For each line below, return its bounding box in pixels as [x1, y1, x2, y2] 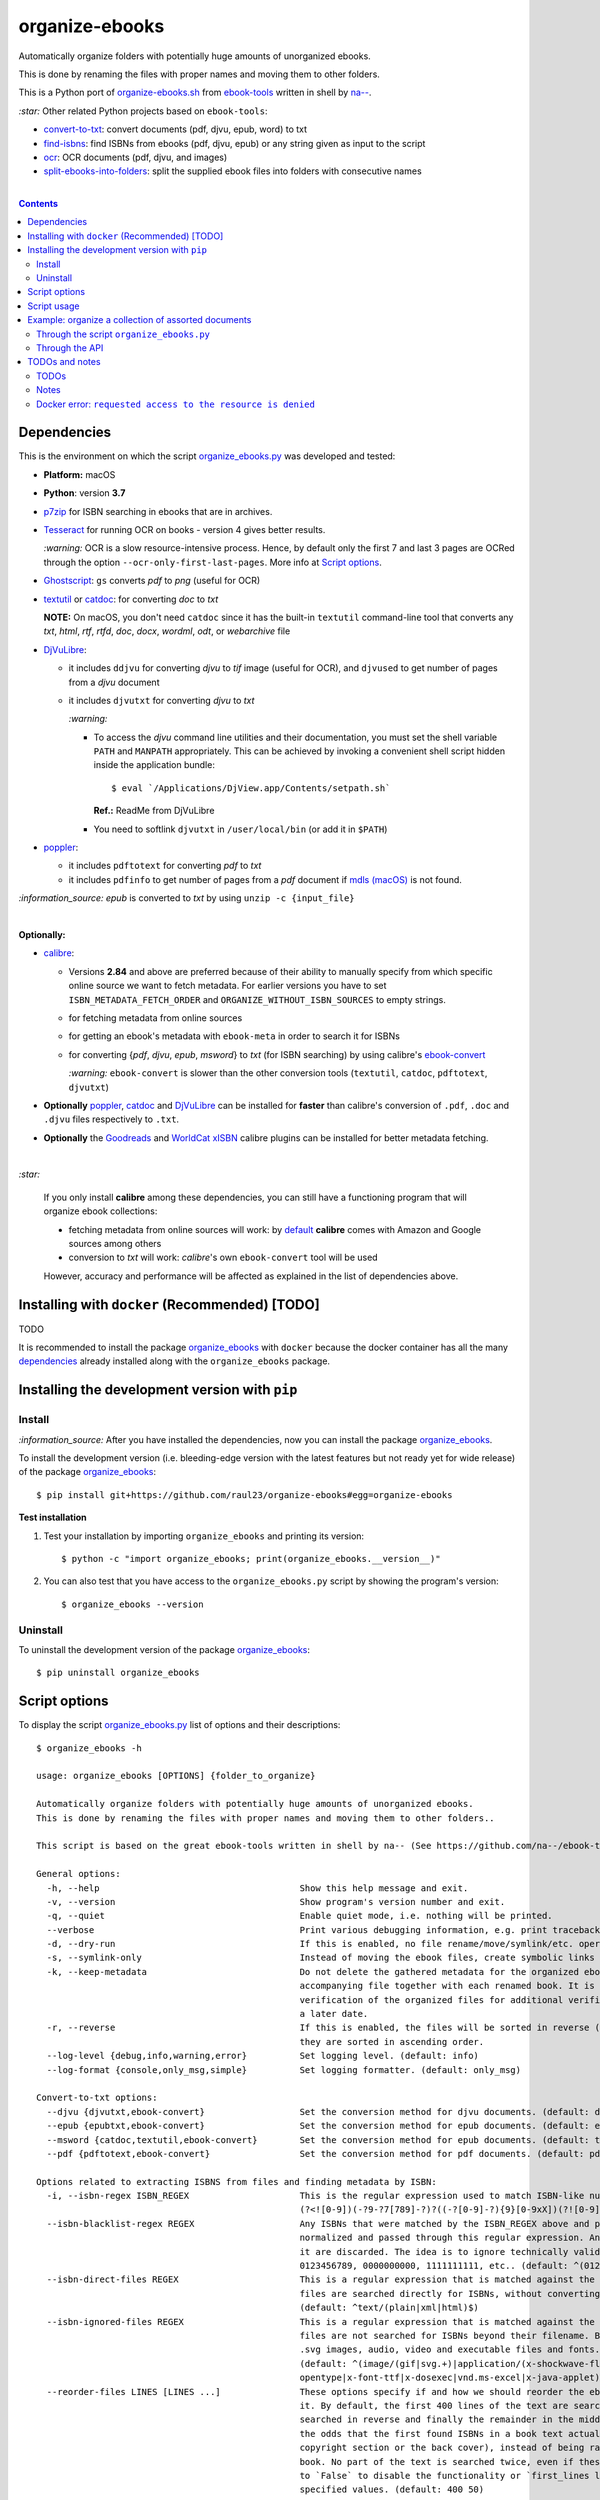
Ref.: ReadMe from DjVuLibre [93, 805, 215, 817]
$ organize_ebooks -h [36, 1742, 142, 1754]
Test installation [18, 1511, 87, 1524]
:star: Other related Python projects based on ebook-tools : [18, 105, 269, 117]
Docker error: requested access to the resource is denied [36, 398, 315, 410]
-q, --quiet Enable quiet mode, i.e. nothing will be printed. [46, 1910, 554, 1922]
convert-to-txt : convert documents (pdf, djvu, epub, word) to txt [43, 123, 308, 135]
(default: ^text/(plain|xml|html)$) [299, 2302, 480, 2314]
